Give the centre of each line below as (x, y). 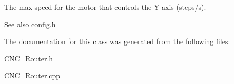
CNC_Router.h (29, 58)
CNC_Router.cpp (32, 76)
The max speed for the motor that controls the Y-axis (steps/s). (105, 7)
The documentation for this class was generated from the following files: (117, 41)
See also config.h (30, 24)
